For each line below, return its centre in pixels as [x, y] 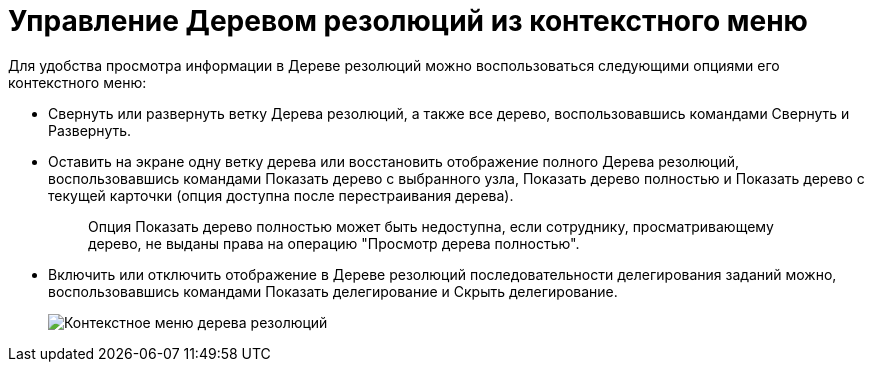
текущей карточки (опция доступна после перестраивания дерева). [281, 195]
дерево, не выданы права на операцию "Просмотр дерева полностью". [334, 243]
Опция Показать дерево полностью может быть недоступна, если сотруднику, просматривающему [431, 226]
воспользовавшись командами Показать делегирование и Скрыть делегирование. [333, 291]
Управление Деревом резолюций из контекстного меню [408, 21]
